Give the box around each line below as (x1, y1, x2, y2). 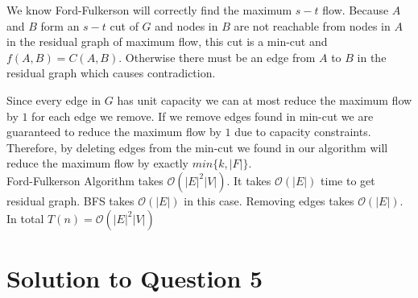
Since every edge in (6, 91, 101, 108)
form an (40, 17, 80, 34)
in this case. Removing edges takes (184, 192, 354, 209)
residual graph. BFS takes (6, 192, 135, 209)
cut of (110, 17, 139, 34)
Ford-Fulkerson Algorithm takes (6, 172, 163, 188)
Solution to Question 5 (6, 261, 263, 294)
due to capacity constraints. (234, 123, 371, 140)
